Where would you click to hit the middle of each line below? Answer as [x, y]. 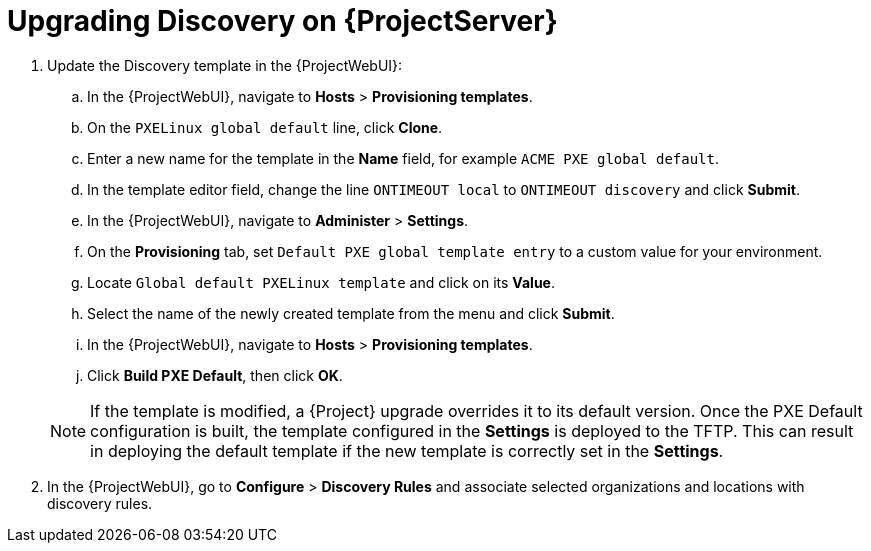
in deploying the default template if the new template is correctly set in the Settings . [407, 450]
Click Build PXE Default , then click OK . [215, 375]
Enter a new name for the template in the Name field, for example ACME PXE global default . [403, 158]
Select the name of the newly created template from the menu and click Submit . [351, 313]
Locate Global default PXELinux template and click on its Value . [321, 282]
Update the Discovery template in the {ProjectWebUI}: [225, 65]
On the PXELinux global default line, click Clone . [265, 127]
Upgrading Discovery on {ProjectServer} [282, 21]
